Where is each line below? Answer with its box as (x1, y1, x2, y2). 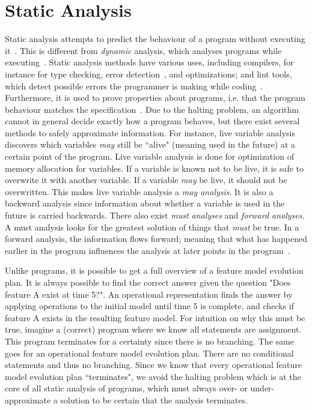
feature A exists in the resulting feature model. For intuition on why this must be (5, 311, 305, 324)
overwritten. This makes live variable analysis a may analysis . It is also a (5, 185, 274, 197)
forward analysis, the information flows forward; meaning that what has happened (5, 232, 308, 245)
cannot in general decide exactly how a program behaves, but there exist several (5, 115, 300, 127)
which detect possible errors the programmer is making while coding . (5, 79, 263, 92)
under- (250, 382, 275, 394)
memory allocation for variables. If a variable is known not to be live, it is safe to (5, 161, 304, 174)
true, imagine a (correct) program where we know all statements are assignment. (5, 323, 302, 336)
